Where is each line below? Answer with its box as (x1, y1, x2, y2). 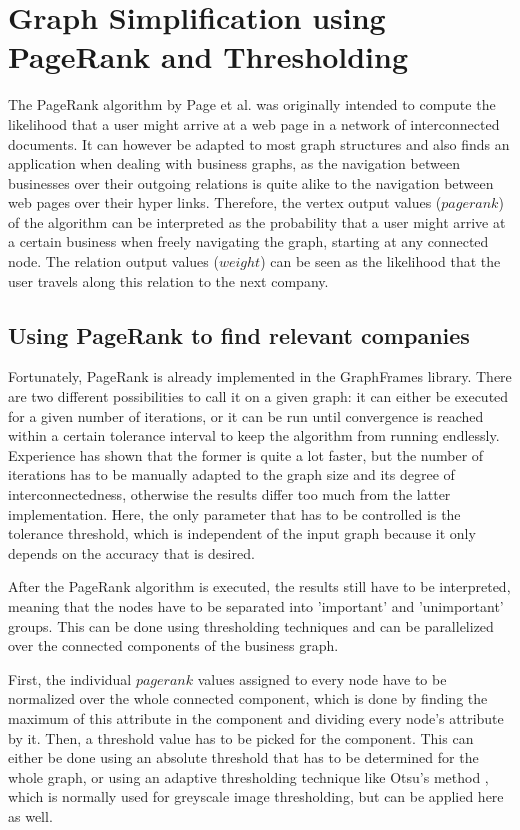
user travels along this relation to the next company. (8, 270, 329, 291)
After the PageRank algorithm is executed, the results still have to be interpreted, (8, 576, 511, 597)
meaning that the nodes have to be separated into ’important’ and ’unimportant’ (8, 595, 504, 616)
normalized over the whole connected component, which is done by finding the (8, 688, 488, 709)
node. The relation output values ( (8, 251, 219, 272)
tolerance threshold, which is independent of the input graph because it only (8, 523, 476, 544)
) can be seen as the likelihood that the (260, 251, 501, 272)
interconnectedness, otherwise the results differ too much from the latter (8, 484, 451, 505)
